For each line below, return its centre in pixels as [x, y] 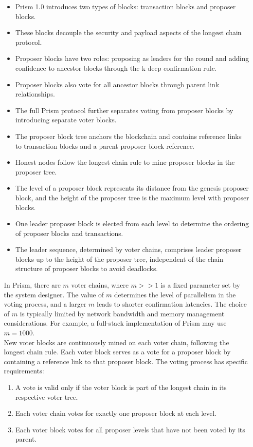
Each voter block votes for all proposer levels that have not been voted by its [130, 429]
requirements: [24, 371]
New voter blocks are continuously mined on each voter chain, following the [117, 342]
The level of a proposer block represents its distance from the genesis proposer [132, 188]
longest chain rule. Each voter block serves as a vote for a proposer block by [117, 352]
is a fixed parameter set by [200, 285]
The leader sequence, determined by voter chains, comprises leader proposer [128, 249]
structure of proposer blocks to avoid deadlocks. [87, 268]
